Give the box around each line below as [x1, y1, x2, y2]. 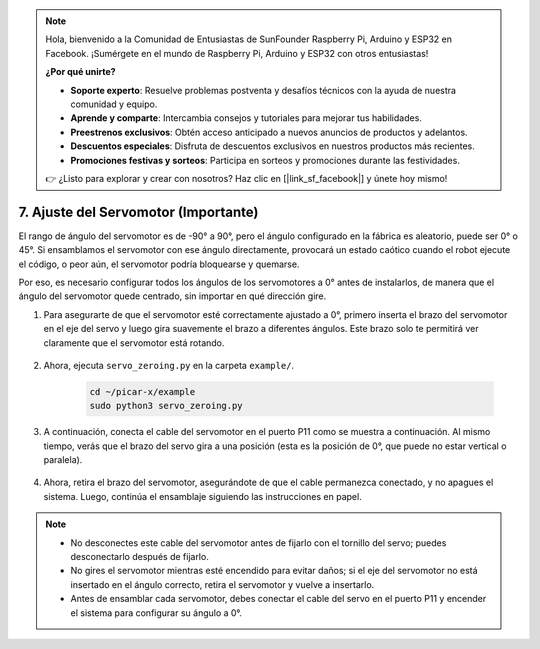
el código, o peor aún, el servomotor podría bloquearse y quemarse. [18, 258, 300, 270]
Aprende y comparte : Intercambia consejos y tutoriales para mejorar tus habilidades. [70, 112, 422, 124]
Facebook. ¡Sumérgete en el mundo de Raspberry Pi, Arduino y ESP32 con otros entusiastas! [45, 47, 429, 59]
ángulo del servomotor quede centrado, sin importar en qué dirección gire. [18, 290, 327, 302]
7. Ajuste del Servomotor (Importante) [18, 203, 259, 220]
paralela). [43, 454, 83, 466]
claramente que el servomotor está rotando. [43, 336, 225, 349]
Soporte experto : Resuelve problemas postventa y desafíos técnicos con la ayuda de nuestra [70, 84, 457, 96]
